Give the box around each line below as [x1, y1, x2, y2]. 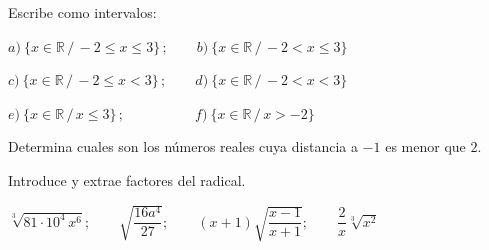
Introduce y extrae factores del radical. [8, 169, 246, 190]
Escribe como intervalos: [8, 2, 157, 22]
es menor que [385, 136, 466, 157]
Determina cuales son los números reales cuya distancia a [8, 136, 358, 157]
